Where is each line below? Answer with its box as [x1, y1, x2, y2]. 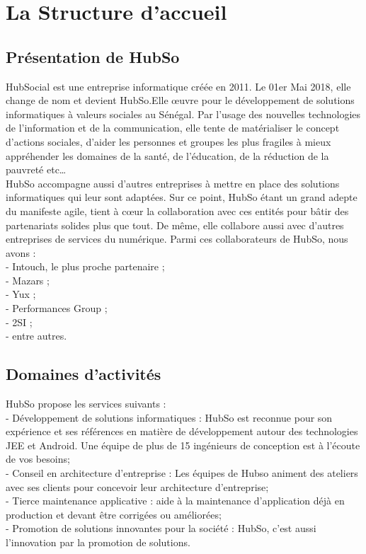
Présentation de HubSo [6, 45, 180, 67]
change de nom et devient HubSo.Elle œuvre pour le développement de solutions [6, 93, 355, 108]
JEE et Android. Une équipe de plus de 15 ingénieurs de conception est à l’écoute [6, 437, 360, 452]
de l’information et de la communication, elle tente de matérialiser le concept [6, 120, 340, 135]
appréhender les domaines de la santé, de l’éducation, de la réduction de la [6, 148, 329, 163]
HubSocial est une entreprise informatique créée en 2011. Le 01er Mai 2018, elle [6, 79, 351, 93]
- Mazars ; [6, 272, 50, 287]
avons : [6, 245, 36, 260]
